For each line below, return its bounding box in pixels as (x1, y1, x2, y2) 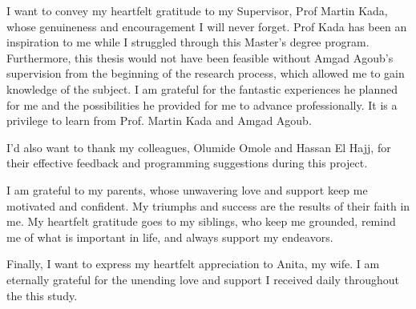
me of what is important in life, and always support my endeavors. (6, 228, 333, 245)
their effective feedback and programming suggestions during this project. (6, 154, 368, 171)
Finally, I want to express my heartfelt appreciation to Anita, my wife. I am (6, 255, 380, 272)
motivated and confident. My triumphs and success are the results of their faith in (6, 197, 410, 214)
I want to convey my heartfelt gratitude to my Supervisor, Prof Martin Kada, (6, 2, 388, 18)
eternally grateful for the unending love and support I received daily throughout (6, 271, 399, 287)
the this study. (6, 287, 78, 303)
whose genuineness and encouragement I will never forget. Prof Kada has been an (6, 18, 407, 34)
